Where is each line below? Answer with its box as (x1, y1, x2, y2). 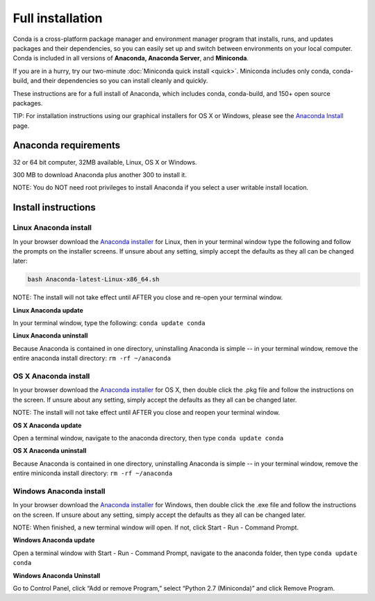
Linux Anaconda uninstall (12, 331, 88, 340)
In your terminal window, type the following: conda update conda (12, 319, 206, 327)
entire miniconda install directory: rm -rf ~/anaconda (12, 469, 173, 477)
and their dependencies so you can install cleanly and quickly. (30, 76, 208, 85)
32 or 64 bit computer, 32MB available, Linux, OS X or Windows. (12, 158, 197, 166)
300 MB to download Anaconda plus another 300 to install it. (12, 170, 187, 179)
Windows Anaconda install (12, 486, 106, 496)
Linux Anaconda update (12, 306, 83, 314)
